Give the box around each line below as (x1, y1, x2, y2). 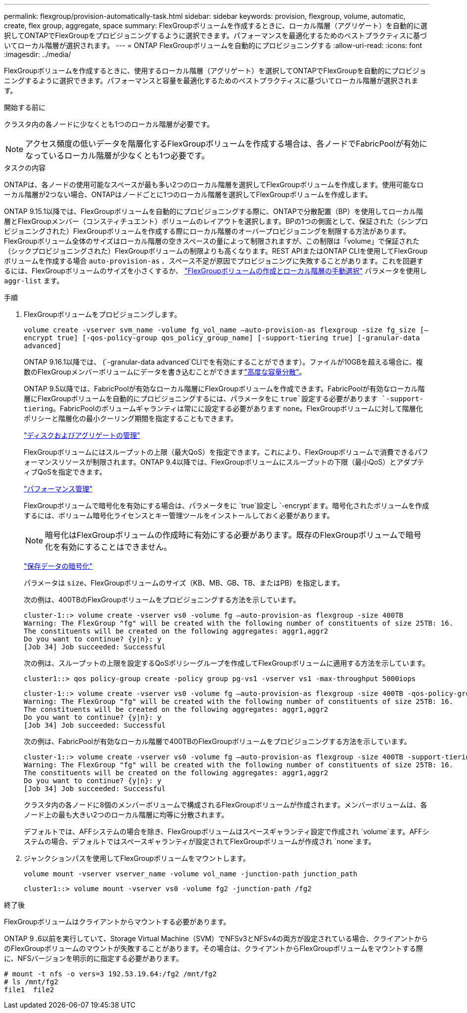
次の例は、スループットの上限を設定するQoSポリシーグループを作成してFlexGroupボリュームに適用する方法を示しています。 (24, 659, 429, 667)
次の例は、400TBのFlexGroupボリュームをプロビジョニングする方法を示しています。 (24, 595, 300, 604)
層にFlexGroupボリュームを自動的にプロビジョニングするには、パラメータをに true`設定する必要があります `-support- (24, 394, 423, 403)
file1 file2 (4, 986, 54, 994)
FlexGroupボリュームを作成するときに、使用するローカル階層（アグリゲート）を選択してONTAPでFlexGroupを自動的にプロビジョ (4, 66, 426, 75)
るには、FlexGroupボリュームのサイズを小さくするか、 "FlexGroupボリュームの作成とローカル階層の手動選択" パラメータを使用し (4, 267, 427, 275)
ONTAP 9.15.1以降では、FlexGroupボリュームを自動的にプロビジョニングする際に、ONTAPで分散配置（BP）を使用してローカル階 (4, 207, 423, 215)
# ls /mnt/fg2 (4, 978, 58, 986)
